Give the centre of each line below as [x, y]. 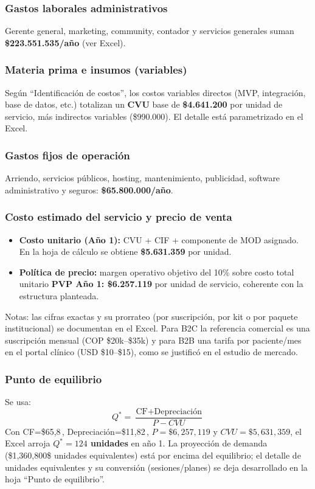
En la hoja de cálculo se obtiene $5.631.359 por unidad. [125, 251]
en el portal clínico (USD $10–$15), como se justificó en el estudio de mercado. [151, 352]
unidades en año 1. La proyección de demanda [179, 443]
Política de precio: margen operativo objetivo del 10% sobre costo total [157, 272]
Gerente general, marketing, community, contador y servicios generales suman [150, 31]
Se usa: [18, 402]
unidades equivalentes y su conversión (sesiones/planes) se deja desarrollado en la [156, 467]
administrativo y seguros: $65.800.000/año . [89, 189]
